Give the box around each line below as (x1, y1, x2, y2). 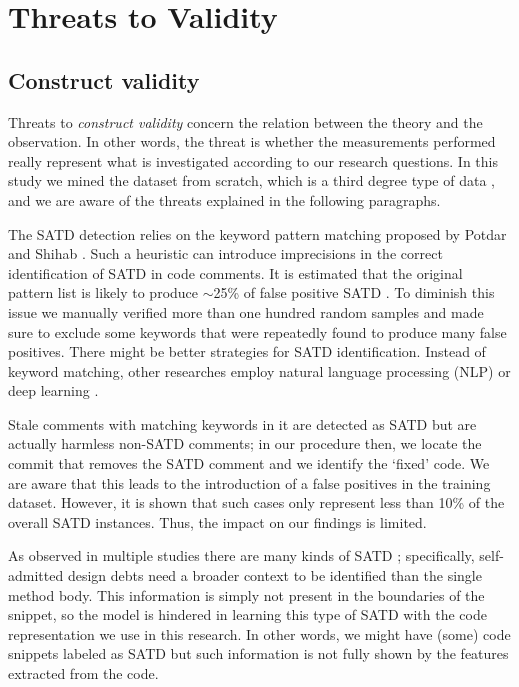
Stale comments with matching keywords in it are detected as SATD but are (8, 413, 477, 434)
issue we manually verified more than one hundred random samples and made (8, 301, 484, 322)
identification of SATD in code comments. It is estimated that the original (8, 262, 463, 283)
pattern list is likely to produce (8, 282, 199, 303)
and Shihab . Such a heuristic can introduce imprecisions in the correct (8, 243, 443, 264)
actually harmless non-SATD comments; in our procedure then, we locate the (8, 433, 482, 454)
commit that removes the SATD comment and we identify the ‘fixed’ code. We (8, 453, 490, 474)
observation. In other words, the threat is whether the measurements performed (8, 131, 496, 152)
